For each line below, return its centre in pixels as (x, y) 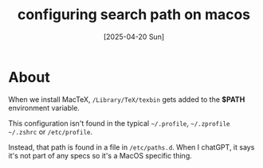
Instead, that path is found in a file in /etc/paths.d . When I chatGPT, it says (131, 147)
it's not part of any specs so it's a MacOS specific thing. (100, 155)
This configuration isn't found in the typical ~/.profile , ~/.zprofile (119, 123)
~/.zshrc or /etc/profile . (51, 131)
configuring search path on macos (134, 15)
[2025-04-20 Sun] (134, 37)
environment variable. (44, 107)
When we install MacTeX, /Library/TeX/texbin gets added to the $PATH (127, 99)
